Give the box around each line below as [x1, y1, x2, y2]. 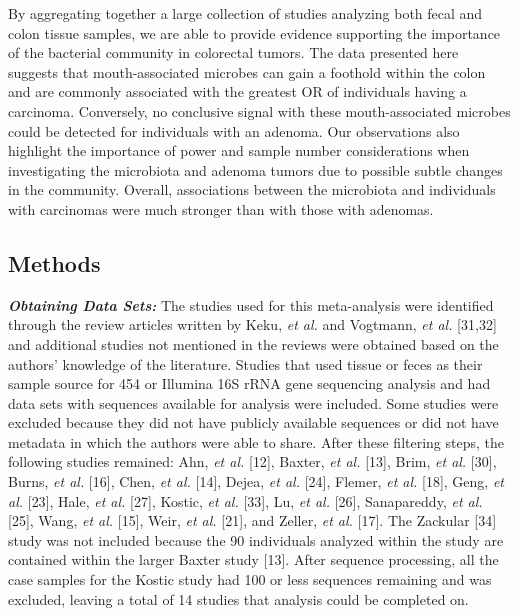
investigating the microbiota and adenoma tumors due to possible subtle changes [8, 159, 503, 180]
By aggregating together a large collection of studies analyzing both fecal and [8, 3, 483, 23]
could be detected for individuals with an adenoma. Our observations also [8, 120, 460, 141]
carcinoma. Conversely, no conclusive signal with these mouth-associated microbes [8, 100, 511, 121]
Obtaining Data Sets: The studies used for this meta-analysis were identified [8, 294, 494, 315]
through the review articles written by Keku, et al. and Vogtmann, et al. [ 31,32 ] [8, 314, 497, 335]
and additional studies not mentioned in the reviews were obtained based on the [8, 333, 499, 354]
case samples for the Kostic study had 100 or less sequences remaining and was [8, 569, 492, 590]
